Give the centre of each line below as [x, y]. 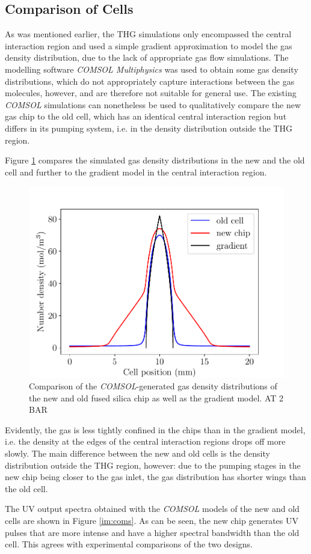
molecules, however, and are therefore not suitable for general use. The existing [151, 93]
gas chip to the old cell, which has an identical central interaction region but [146, 116]
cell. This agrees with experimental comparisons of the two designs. [129, 544]
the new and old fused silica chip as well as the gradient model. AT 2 [156, 397]
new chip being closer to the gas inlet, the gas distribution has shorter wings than [155, 477]
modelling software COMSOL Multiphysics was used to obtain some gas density [152, 69]
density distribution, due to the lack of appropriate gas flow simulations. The [147, 57]
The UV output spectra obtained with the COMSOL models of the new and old [152, 509]
